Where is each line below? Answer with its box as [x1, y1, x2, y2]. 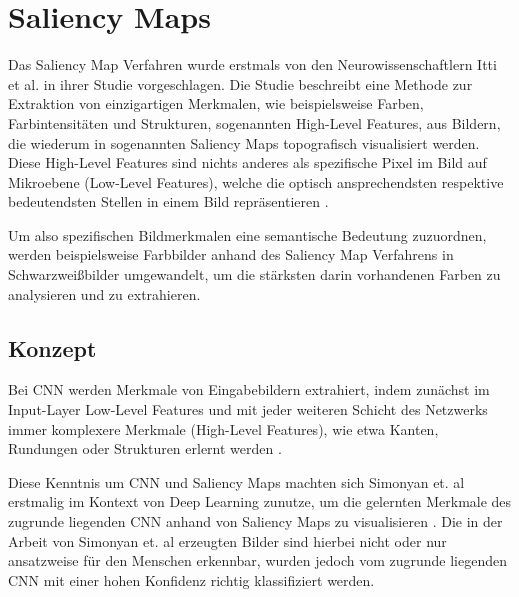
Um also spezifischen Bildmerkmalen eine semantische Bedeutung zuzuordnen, [8, 224, 487, 245]
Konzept [8, 332, 97, 363]
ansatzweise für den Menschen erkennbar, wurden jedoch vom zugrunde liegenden [8, 550, 507, 571]
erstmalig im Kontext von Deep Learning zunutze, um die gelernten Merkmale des [8, 491, 512, 512]
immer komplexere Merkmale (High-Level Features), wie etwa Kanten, [8, 418, 439, 439]
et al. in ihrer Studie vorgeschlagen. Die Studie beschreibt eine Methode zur [8, 73, 473, 94]
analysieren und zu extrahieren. [8, 283, 201, 304]
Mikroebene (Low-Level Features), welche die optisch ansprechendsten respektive [8, 171, 504, 192]
